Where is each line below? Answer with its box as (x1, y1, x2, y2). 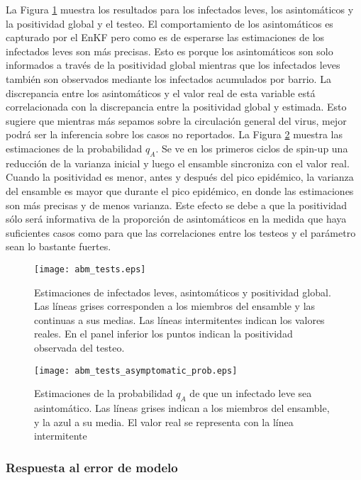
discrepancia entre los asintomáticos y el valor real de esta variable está (6, 85, 316, 100)
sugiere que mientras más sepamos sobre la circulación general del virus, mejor (6, 113, 347, 128)
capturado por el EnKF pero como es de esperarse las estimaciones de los (6, 30, 325, 45)
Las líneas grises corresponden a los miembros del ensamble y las (34, 298, 316, 313)
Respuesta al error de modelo (6, 458, 178, 476)
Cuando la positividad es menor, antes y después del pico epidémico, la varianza (6, 169, 354, 184)
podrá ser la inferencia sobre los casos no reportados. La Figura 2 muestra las (6, 127, 343, 142)
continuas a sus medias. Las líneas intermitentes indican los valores (34, 312, 325, 327)
